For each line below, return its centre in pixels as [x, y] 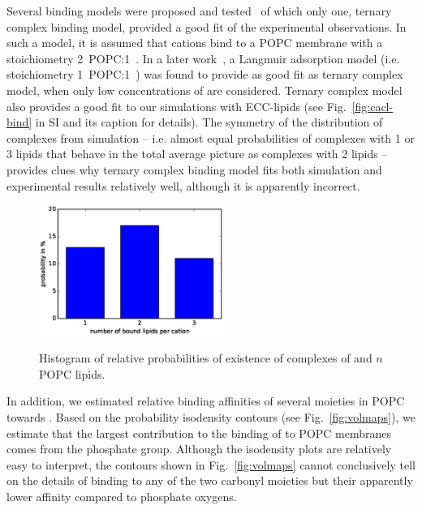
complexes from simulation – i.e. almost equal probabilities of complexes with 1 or [211, 137]
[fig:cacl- [372, 106]
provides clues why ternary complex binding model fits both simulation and [194, 169]
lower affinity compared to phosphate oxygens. [122, 497]
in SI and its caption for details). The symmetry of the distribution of [209, 122]
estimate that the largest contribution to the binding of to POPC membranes [199, 433]
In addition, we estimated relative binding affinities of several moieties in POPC [206, 401]
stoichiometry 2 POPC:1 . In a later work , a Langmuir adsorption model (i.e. [203, 58]
